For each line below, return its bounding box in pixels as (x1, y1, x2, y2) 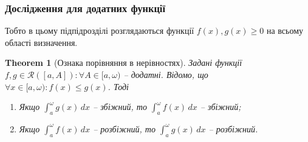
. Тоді (108, 80, 129, 92)
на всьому (266, 24, 303, 37)
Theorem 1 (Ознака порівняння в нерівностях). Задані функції (5, 56, 242, 69)
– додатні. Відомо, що (123, 68, 208, 80)
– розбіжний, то (93, 122, 156, 135)
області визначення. (5, 36, 78, 48)
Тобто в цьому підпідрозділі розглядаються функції (5, 24, 194, 37)
